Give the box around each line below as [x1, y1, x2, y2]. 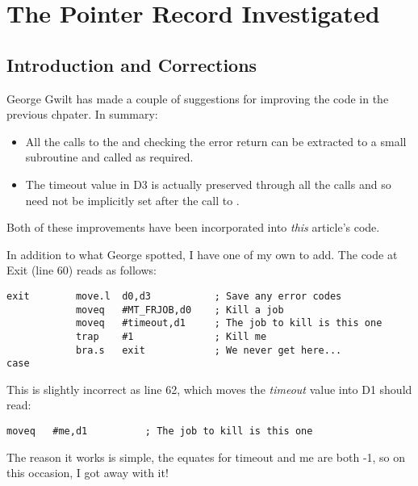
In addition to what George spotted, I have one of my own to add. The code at [6, 245, 398, 262]
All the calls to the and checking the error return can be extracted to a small [25, 132, 407, 149]
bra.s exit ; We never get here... [75, 344, 342, 356]
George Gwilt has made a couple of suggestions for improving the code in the [6, 90, 389, 107]
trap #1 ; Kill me [75, 330, 267, 342]
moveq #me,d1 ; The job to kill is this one [6, 425, 313, 438]
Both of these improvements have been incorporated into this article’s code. [6, 219, 380, 236]
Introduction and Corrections [6, 52, 257, 77]
